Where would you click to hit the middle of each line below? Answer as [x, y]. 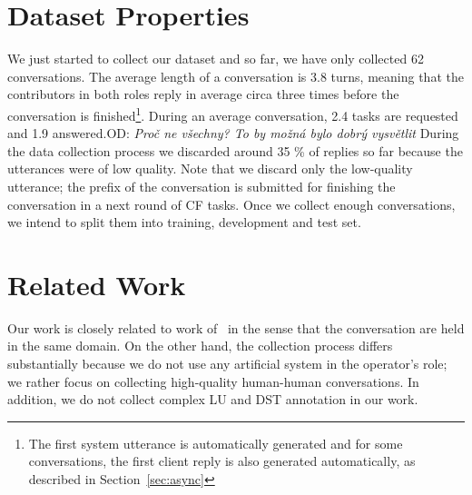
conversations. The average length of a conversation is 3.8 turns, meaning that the [236, 76]
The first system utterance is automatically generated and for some [216, 443]
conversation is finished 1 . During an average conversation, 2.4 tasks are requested [233, 114]
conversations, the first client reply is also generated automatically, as [222, 461]
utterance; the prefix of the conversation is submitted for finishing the [202, 186]
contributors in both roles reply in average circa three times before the [203, 94]
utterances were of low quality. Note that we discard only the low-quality [210, 168]
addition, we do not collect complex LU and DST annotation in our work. [213, 399]
